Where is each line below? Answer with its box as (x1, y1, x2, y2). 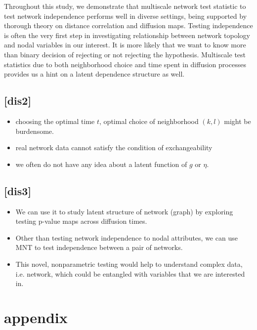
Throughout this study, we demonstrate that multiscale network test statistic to (4, 1, 246, 11)
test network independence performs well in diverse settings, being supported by (4, 10, 247, 21)
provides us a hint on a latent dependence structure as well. (4, 69, 185, 79)
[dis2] (4, 93, 32, 108)
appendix (4, 307, 68, 327)
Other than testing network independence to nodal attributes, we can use (15, 232, 238, 243)
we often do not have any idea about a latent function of (15, 159, 187, 169)
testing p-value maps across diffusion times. (15, 216, 147, 226)
